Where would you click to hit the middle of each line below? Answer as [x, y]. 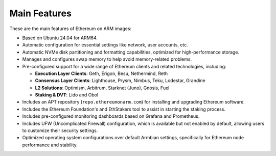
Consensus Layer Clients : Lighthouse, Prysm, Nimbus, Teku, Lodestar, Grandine [120, 81]
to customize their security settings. [60, 131]
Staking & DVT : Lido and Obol [67, 95]
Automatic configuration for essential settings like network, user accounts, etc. [105, 45]
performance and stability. [50, 145]
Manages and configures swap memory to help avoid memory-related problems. [107, 59]
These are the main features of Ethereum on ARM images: [71, 29]
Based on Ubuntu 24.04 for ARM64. [60, 38]
